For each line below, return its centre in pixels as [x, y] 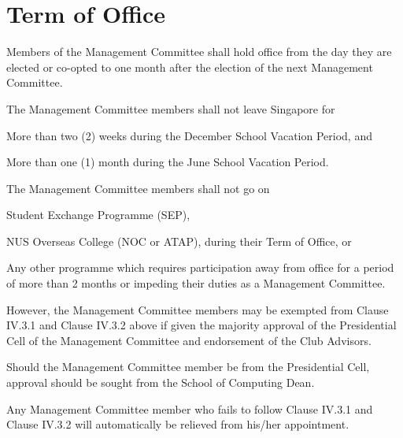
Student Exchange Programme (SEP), [98, 215]
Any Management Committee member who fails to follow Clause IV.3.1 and [190, 408]
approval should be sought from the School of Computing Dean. [161, 382]
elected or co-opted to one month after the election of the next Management [190, 67]
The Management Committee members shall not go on [138, 188]
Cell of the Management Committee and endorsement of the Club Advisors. [189, 340]
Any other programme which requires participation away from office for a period [200, 267]
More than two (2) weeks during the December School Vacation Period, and [189, 135]
